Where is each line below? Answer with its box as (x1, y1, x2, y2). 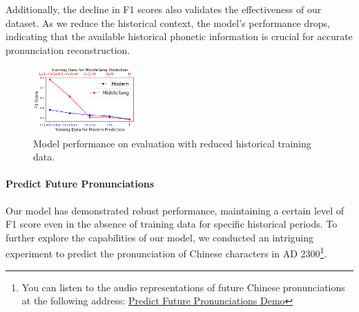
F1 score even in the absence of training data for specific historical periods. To (6, 217, 338, 231)
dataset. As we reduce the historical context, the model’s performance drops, (6, 15, 330, 30)
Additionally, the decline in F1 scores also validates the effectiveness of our (6, 2, 322, 16)
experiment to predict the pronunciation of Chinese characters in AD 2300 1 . (6, 244, 327, 261)
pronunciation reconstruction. (6, 42, 130, 57)
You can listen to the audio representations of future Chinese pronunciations (21, 279, 345, 294)
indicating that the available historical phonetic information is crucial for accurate (6, 29, 353, 44)
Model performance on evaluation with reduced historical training (33, 136, 311, 150)
